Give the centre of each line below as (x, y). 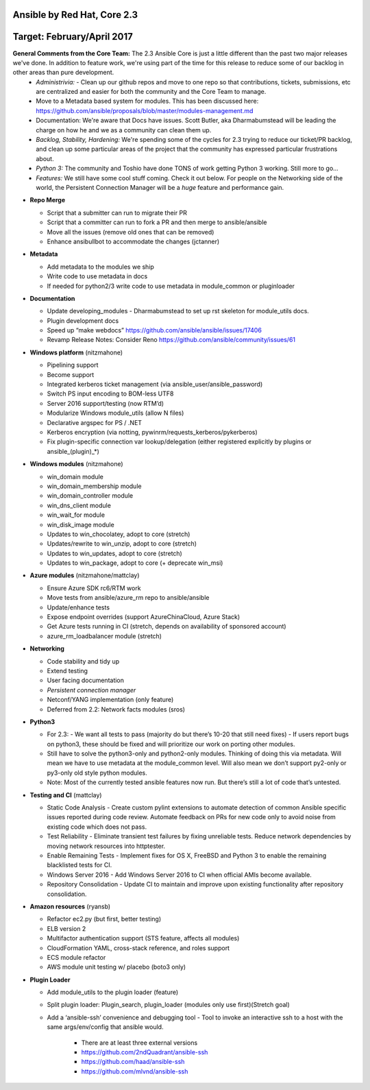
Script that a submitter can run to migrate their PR (117, 213)
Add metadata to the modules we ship (100, 267)
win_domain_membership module (94, 486)
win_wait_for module (76, 515)
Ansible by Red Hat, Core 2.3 (75, 15)
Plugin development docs (83, 320)
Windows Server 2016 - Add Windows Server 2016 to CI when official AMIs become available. (179, 875)
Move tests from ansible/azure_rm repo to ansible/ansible (128, 598)
